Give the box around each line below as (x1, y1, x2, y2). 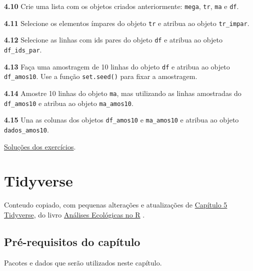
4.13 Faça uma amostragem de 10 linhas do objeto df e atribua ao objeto (4, 61, 230, 71)
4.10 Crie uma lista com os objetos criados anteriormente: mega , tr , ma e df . (4, 1, 239, 11)
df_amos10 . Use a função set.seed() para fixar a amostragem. (4, 71, 197, 81)
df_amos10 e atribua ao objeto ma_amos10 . (4, 97, 133, 108)
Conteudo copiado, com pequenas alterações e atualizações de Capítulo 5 (4, 199, 227, 210)
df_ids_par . (4, 44, 42, 54)
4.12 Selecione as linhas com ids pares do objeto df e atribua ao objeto (4, 34, 222, 45)
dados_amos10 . (4, 124, 49, 134)
